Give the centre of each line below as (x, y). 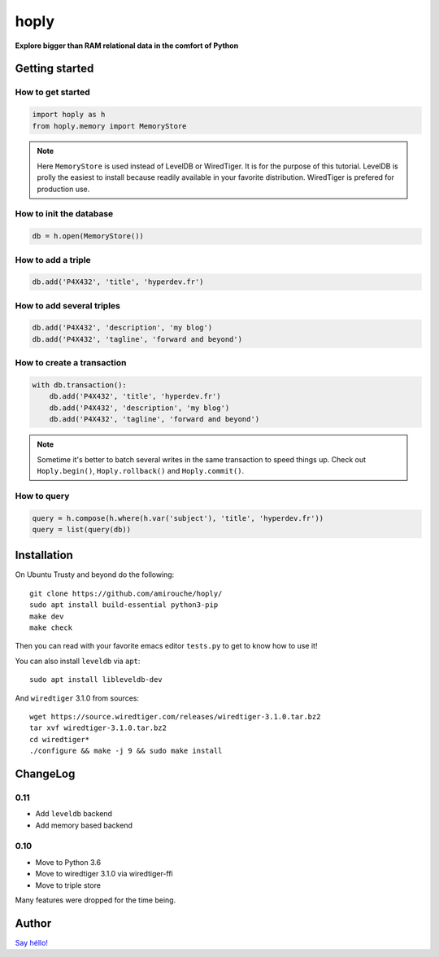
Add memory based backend (84, 825)
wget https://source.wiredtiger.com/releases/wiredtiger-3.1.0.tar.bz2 (175, 717)
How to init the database (64, 214)
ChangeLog (45, 773)
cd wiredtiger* (60, 739)
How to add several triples (68, 305)
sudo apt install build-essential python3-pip (124, 605)
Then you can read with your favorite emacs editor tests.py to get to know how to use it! (166, 646)
